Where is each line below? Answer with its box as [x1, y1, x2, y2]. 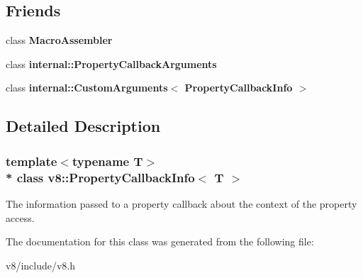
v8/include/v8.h [6, 257, 76, 272]
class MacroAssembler [6, 33, 113, 48]
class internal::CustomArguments [6, 80, 168, 95]
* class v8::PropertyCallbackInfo [6, 168, 195, 186]
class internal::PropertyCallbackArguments [6, 56, 217, 71]
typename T [72, 152, 143, 169]
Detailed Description [6, 115, 161, 137]
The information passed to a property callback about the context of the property [6, 196, 357, 211]
